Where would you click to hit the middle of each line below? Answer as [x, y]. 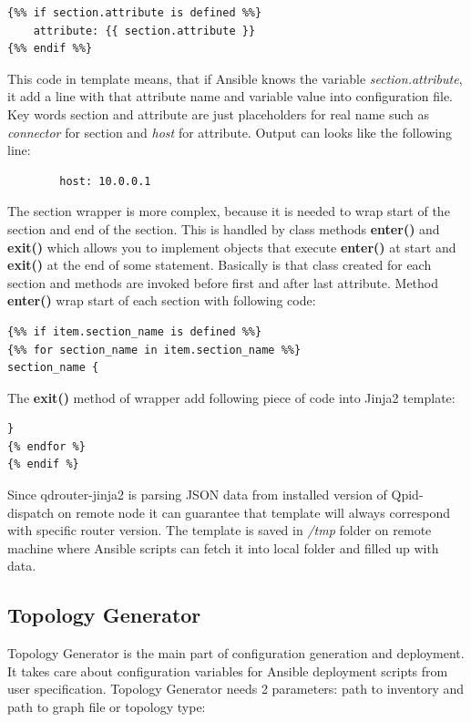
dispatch [31, 512]
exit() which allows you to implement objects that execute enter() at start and [232, 247]
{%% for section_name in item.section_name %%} [154, 350]
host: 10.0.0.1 [105, 181]
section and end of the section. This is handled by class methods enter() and [224, 228]
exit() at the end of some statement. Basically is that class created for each [220, 265]
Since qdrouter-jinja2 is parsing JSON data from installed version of [197, 495]
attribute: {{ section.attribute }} [144, 31]
